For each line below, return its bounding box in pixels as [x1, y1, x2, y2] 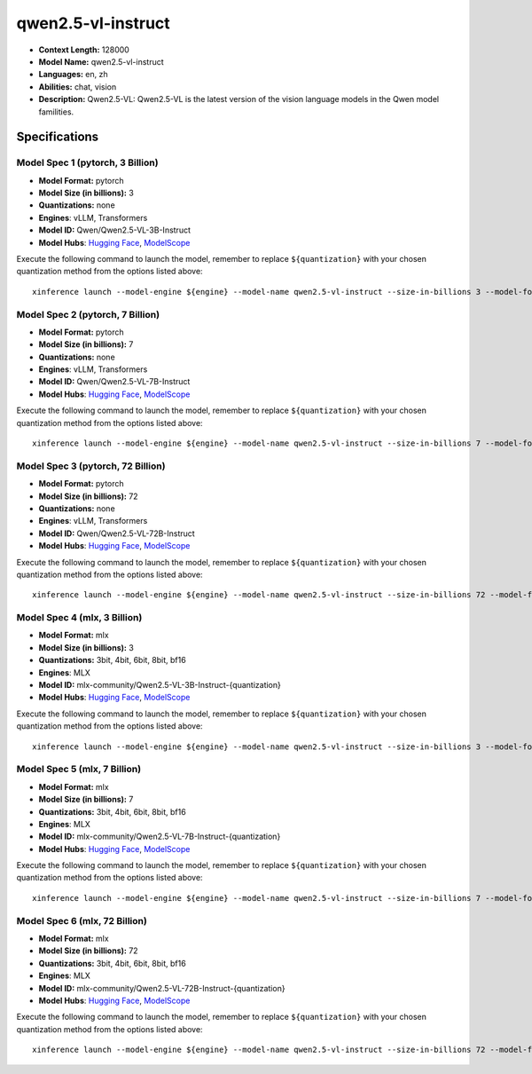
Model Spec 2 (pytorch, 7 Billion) [16, 308, 160, 320]
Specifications [16, 130, 99, 145]
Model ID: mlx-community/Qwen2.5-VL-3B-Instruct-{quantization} [38, 680, 281, 691]
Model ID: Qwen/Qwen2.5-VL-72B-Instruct [38, 528, 195, 539]
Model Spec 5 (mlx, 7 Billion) [16, 763, 142, 776]
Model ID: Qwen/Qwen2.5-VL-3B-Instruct [38, 225, 191, 235]
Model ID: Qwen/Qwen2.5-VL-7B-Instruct [38, 376, 191, 387]
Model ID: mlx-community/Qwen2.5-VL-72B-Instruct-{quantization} [38, 983, 286, 993]
